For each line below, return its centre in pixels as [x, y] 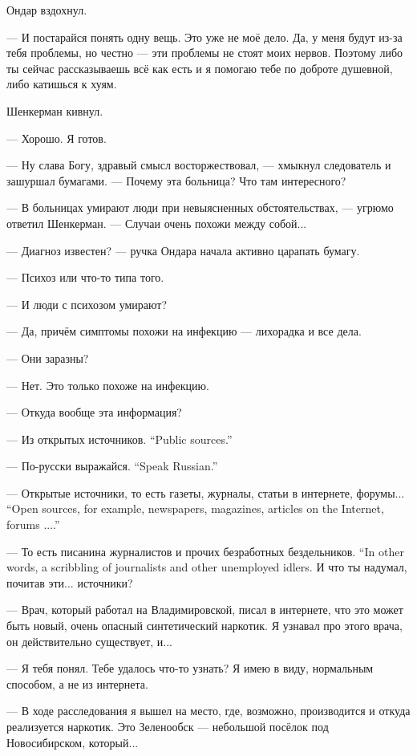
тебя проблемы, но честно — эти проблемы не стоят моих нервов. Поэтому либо [205, 53]
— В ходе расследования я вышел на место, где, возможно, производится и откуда [208, 711]
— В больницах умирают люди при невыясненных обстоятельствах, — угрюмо [200, 207]
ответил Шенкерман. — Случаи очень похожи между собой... [157, 223]
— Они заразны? [48, 358]
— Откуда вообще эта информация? [94, 412]
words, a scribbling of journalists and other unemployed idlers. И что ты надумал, [207, 567]
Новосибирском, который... [73, 742]
